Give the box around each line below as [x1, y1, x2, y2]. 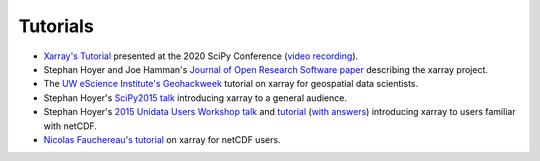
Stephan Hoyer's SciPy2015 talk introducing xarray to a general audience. [43, 91, 347, 104]
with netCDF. [43, 120, 97, 132]
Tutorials [18, 15, 94, 37]
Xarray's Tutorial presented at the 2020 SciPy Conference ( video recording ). [43, 50, 359, 62]
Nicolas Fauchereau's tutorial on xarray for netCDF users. [43, 133, 281, 145]
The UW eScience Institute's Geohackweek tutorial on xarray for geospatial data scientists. [43, 78, 419, 90]
